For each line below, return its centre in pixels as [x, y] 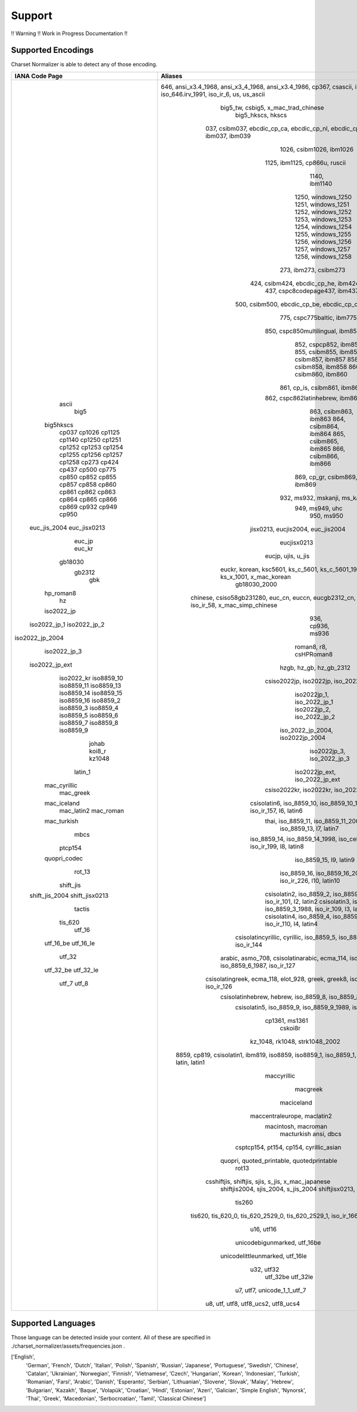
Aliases [172, 76]
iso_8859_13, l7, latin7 [309, 828]
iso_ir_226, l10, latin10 [310, 881]
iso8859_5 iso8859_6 [89, 715]
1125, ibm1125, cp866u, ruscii [306, 163]
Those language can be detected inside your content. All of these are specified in [111, 1338]
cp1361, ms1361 [287, 1021]
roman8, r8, [311, 646]
